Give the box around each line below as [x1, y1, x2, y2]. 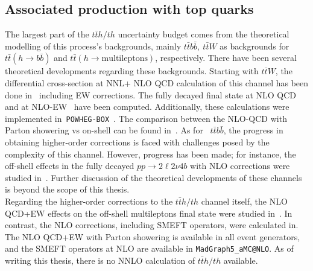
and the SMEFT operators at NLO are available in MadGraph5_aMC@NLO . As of [5, 242, 294, 255]
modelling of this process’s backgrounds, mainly [5, 39, 182, 52]
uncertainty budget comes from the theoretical [118, 28, 289, 40]
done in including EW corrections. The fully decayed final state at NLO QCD [5, 88, 297, 101]
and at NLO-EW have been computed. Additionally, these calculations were [5, 100, 289, 113]
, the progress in [223, 124, 283, 136]
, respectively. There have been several [155, 51, 297, 64]
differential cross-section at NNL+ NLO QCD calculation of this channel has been [5, 76, 309, 89]
